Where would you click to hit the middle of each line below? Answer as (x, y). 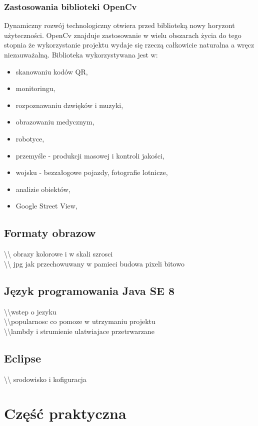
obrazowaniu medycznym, (55, 122)
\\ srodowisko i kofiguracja (45, 379)
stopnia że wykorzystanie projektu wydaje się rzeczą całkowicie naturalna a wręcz (129, 45)
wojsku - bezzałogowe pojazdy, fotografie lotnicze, (92, 172)
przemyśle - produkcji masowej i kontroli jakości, (90, 155)
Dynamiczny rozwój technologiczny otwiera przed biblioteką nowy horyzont (119, 25)
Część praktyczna (65, 413)
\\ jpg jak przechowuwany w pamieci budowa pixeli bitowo (94, 263)
